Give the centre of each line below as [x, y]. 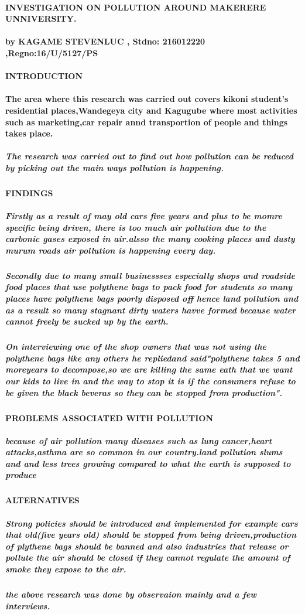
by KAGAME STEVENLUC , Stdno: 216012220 [105, 41]
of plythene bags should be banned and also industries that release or [147, 546]
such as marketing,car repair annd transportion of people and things [147, 122]
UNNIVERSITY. [41, 18]
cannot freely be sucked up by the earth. [87, 321]
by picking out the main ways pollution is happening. [114, 167]
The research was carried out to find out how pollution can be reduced [149, 156]
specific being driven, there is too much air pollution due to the [136, 227]
